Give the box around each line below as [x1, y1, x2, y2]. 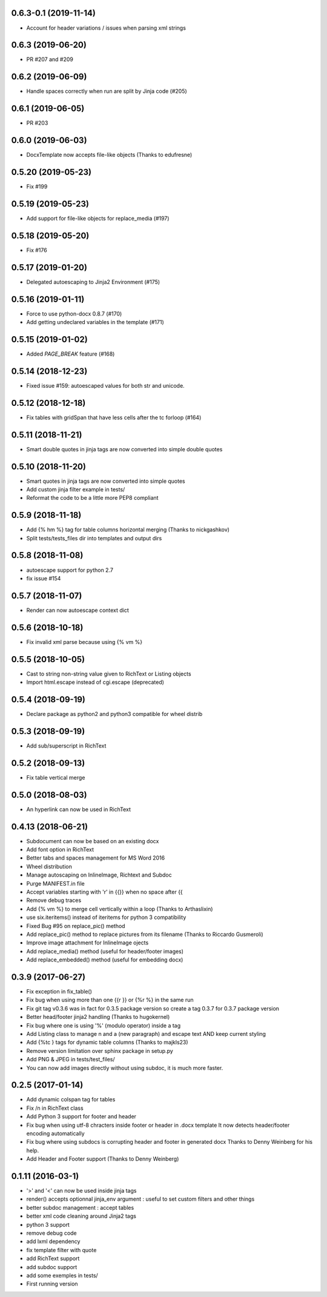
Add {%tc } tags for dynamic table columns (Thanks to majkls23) [26, 1039, 188, 1046]
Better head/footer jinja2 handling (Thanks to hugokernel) [26, 1013, 170, 1021]
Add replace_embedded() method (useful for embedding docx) [26, 956, 183, 963]
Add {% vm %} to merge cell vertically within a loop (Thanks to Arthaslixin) [26, 905, 213, 912]
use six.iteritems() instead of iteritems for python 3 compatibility [26, 914, 187, 921]
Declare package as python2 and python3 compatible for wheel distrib [26, 710, 203, 717]
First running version [26, 1280, 78, 1287]
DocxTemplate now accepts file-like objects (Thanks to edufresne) [26, 151, 193, 159]
